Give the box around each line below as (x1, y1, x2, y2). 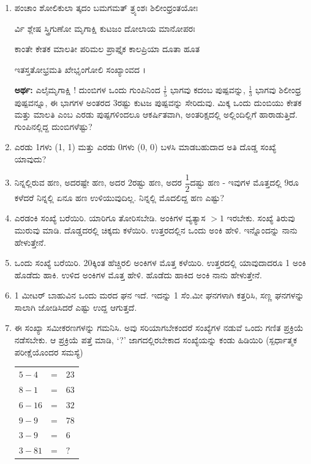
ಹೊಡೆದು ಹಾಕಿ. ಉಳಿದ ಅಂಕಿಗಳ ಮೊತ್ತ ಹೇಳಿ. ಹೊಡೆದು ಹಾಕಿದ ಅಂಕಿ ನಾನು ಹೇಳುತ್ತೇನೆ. (14, 268, 262, 281)
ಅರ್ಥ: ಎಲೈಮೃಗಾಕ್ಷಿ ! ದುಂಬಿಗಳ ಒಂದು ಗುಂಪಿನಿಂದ (14, 83, 160, 96)
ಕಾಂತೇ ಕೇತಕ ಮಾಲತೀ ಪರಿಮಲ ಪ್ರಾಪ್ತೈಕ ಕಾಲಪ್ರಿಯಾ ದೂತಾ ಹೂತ (14, 42, 200, 55)
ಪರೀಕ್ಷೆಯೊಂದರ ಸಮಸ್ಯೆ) (14, 345, 83, 358)
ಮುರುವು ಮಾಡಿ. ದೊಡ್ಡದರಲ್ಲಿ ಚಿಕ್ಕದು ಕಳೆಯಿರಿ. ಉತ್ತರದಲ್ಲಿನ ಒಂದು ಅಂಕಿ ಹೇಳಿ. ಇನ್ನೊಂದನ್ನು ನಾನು (14, 223, 298, 236)
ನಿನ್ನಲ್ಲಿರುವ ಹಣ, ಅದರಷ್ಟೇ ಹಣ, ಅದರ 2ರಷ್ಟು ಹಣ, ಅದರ (14, 176, 182, 189)
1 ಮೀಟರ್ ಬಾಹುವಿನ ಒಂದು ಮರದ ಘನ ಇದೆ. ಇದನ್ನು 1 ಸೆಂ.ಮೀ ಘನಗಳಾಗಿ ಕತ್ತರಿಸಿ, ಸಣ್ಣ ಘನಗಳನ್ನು (14, 289, 304, 302)
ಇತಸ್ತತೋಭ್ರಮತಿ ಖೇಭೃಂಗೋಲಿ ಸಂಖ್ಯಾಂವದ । (14, 63, 146, 75)
